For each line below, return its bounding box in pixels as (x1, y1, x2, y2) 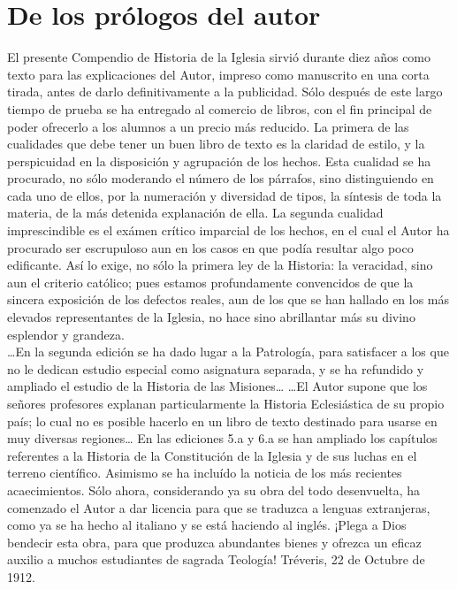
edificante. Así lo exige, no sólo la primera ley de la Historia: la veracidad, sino (7, 256, 433, 274)
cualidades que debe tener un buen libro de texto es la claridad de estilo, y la (7, 134, 425, 153)
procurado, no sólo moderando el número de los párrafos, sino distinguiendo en (7, 169, 434, 187)
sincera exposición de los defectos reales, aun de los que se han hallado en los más (7, 290, 450, 309)
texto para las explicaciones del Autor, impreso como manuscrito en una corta (7, 65, 430, 83)
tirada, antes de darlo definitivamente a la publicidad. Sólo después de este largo (7, 82, 443, 101)
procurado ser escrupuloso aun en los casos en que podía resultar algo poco (7, 238, 414, 256)
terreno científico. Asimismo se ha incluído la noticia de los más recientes (7, 463, 402, 482)
